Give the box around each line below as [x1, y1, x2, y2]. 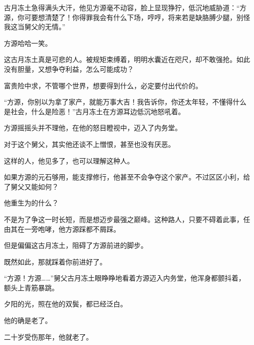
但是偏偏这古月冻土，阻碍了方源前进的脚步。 [4, 240, 148, 250]
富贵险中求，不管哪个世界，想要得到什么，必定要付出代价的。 [4, 80, 202, 90]
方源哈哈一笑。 [4, 38, 52, 48]
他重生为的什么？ [4, 198, 59, 208]
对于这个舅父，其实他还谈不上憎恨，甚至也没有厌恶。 [4, 139, 175, 149]
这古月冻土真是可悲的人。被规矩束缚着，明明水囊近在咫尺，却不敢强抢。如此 [4, 54, 250, 64]
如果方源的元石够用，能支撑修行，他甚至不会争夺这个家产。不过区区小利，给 [4, 172, 250, 182]
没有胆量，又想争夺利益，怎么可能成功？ [4, 63, 134, 74]
